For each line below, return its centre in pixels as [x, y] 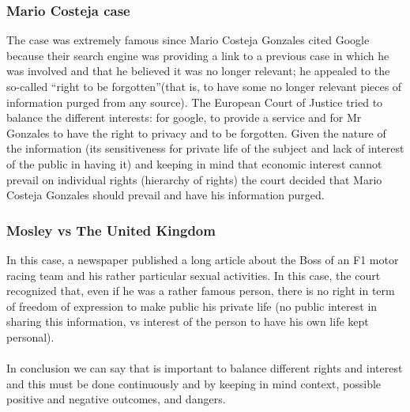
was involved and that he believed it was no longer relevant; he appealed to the [198, 71]
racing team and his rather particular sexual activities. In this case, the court [194, 275]
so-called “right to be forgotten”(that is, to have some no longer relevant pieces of [204, 86]
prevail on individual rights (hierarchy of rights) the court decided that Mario [194, 179]
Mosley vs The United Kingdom [111, 230]
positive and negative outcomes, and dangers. [116, 399]
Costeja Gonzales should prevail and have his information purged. [166, 195]
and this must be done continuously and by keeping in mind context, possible [194, 383]
